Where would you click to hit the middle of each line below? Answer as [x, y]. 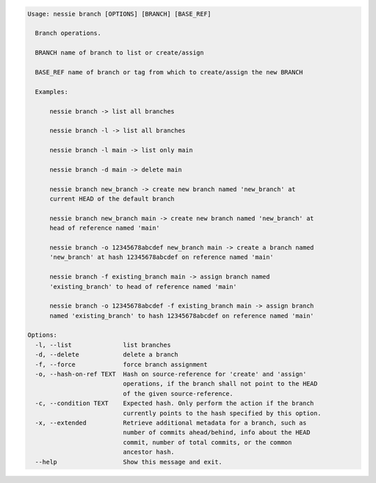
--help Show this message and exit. [129, 462]
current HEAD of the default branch [112, 199]
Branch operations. [68, 33]
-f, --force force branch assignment [122, 364]
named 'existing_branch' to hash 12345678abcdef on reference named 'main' [182, 316]
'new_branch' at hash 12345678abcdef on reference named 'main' [162, 257]
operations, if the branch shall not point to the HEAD [220, 384]
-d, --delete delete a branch [107, 355]
